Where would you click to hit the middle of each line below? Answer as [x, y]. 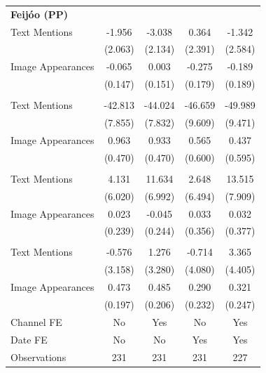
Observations [38, 356]
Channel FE [36, 321]
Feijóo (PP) [39, 14]
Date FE [29, 339]
